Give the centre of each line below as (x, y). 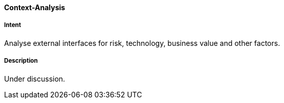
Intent (13, 25)
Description (21, 61)
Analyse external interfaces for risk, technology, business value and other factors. (142, 43)
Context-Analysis (35, 7)
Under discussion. (35, 79)
